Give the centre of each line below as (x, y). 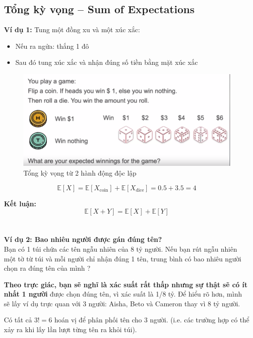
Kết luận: (20, 203)
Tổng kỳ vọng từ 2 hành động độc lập (80, 172)
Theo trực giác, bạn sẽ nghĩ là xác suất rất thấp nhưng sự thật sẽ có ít (126, 284)
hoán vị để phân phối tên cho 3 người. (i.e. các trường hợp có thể (152, 320)
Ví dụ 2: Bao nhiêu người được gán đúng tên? (83, 239)
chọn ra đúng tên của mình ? (47, 268)
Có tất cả (18, 320)
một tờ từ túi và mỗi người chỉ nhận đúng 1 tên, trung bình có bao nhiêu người (123, 258)
